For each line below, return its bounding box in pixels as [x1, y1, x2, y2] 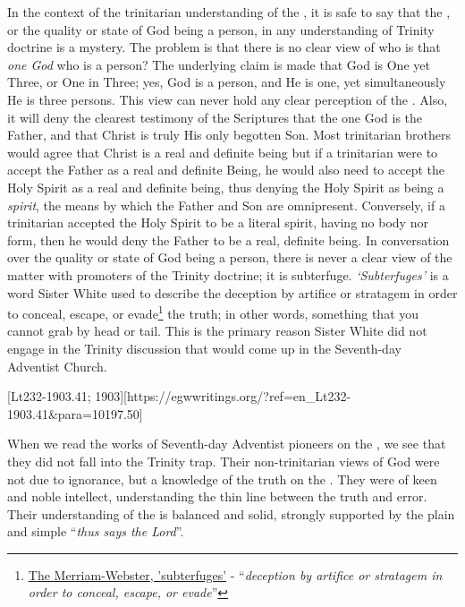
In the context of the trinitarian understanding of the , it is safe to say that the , [7, 3, 451, 21]
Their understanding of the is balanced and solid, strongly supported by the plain [7, 504, 455, 523]
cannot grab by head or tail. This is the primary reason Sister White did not [7, 321, 427, 340]
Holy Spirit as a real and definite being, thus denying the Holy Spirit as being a [7, 177, 444, 196]
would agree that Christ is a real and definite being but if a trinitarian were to [7, 142, 438, 161]
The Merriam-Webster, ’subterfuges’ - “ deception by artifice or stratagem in [28, 565, 443, 584]
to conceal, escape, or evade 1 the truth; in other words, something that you [7, 302, 419, 322]
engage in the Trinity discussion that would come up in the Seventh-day [7, 338, 402, 357]
